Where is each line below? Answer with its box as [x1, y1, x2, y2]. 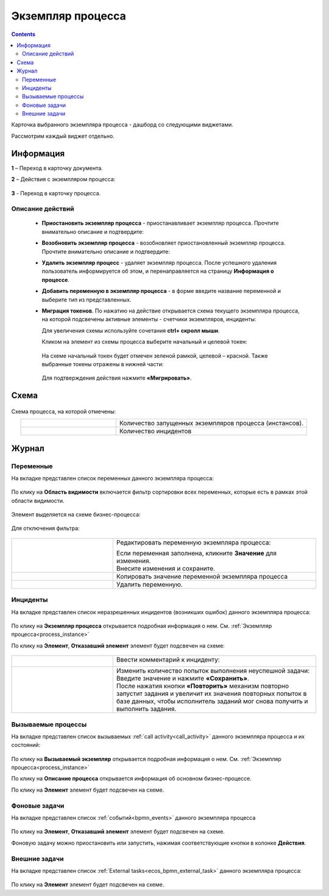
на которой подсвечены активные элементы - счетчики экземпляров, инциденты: [41, 316, 256, 323]
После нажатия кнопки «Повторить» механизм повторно [116, 682, 289, 690]
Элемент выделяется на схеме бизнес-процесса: [11, 511, 141, 518]
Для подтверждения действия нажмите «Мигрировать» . [41, 374, 192, 381]
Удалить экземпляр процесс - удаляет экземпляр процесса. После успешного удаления [41, 259, 277, 267]
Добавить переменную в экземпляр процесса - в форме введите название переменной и [41, 287, 281, 295]
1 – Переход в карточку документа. [11, 164, 103, 172]
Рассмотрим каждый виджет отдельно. [11, 132, 115, 140]
